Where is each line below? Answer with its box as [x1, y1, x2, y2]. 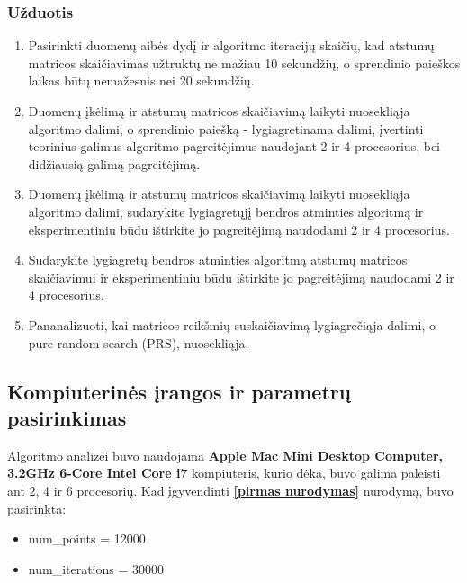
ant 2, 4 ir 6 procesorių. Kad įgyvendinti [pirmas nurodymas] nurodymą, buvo [7, 480, 454, 499]
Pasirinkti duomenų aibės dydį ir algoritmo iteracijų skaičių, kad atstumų [28, 36, 435, 55]
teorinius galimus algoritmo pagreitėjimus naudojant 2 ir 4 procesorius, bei [28, 137, 441, 156]
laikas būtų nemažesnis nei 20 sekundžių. [28, 71, 255, 90]
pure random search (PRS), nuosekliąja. [28, 333, 249, 352]
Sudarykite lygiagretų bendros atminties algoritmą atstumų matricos [28, 250, 408, 269]
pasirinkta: [7, 498, 67, 517]
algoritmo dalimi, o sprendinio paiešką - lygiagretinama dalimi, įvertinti [28, 119, 424, 138]
